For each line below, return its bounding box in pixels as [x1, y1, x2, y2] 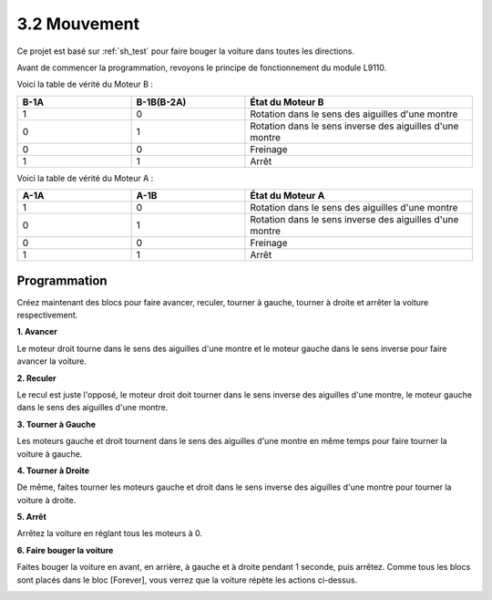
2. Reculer [16, 372, 56, 383]
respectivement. [16, 310, 78, 321]
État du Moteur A [250, 190, 325, 202]
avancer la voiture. [16, 356, 87, 367]
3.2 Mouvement [16, 14, 140, 34]
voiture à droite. [16, 494, 77, 505]
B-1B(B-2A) [136, 96, 187, 109]
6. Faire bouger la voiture [16, 544, 114, 555]
